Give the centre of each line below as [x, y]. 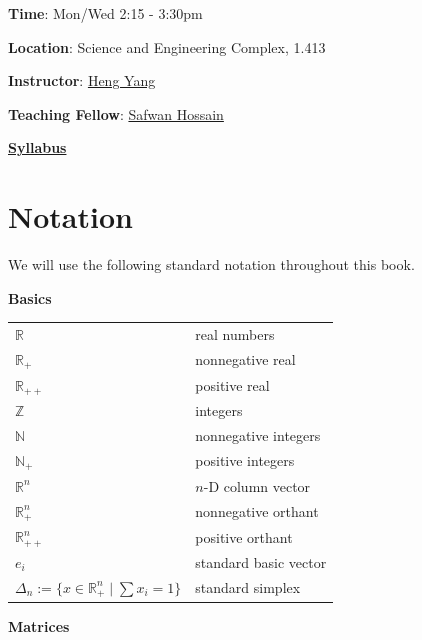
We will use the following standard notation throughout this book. [211, 264]
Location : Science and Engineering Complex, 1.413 [167, 46]
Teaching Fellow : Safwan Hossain [116, 113]
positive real [232, 385]
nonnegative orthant [257, 510]
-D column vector [257, 485]
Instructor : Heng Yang [82, 80]
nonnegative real [245, 359]
